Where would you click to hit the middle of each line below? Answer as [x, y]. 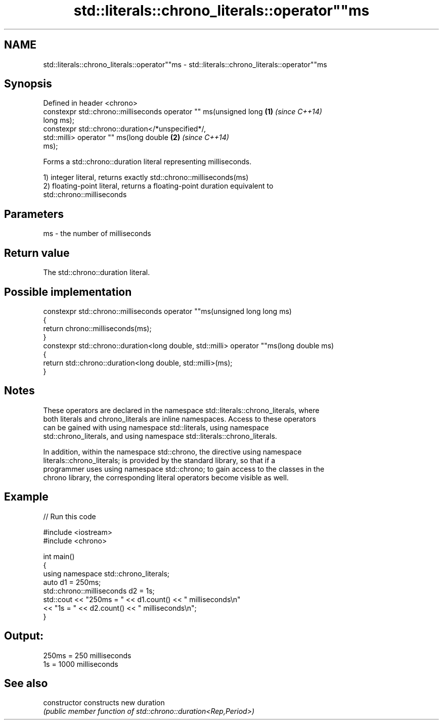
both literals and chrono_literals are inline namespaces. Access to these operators [180, 419]
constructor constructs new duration [104, 703]
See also [26, 683]
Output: [24, 636]
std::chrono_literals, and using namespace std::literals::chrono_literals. [160, 436]
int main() [59, 556]
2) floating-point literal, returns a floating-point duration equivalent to [158, 186]
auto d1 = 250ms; [72, 582]
